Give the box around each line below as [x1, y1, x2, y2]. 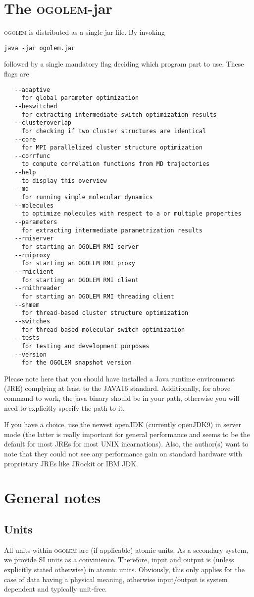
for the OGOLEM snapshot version [21, 359, 132, 367]
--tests [14, 334, 40, 342]
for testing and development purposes [21, 342, 150, 350]
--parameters [14, 219, 57, 226]
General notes [4, 487, 101, 508]
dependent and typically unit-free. [4, 584, 107, 594]
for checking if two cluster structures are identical [21, 127, 206, 135]
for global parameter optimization [21, 94, 139, 102]
